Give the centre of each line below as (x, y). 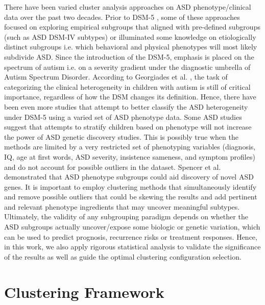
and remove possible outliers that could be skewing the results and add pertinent (131, 197)
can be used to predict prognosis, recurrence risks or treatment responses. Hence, (131, 236)
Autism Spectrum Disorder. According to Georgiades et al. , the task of (116, 77)
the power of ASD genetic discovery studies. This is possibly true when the (121, 136)
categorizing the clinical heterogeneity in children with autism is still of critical (127, 86)
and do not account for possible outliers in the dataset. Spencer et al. (113, 167)
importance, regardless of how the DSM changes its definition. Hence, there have (130, 97)
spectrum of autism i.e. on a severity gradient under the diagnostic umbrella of (127, 67)
